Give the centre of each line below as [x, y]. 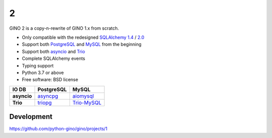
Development [31, 117]
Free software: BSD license [50, 80]
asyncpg [48, 96]
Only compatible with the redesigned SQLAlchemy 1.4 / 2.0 [83, 37]
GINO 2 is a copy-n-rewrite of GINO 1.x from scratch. [64, 28]
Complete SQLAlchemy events [54, 58]
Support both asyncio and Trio [53, 51]
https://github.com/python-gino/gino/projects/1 [58, 129]
